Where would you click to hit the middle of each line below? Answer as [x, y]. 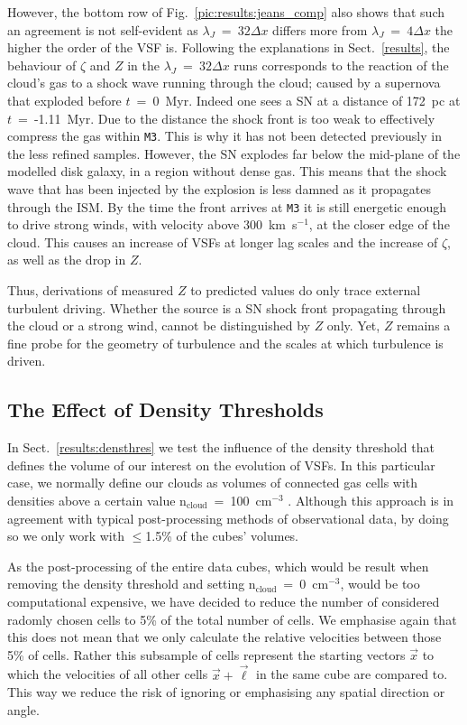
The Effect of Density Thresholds [165, 409]
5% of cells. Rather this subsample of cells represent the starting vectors [206, 654]
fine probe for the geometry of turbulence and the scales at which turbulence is [225, 343]
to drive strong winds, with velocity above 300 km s [152, 224]
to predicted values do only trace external [306, 290]
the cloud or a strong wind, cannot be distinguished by [159, 325]
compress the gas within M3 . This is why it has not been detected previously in [224, 136]
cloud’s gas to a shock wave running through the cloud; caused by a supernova [224, 83]
